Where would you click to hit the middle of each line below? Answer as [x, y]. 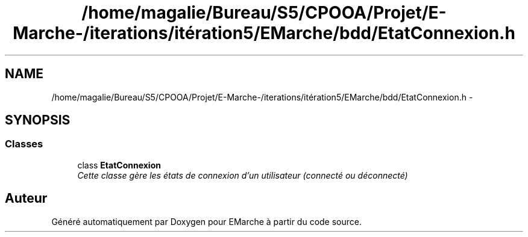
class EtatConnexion [119, 165]
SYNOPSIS [38, 120]
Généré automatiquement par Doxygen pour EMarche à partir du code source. [206, 221]
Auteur [26, 199]
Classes [24, 144]
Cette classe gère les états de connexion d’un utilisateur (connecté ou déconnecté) [243, 175]
